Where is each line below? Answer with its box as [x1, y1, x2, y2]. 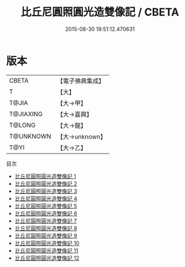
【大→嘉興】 [57, 110, 93, 118]
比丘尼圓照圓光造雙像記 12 [14, 254, 79, 262]
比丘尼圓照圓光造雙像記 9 [14, 232, 77, 239]
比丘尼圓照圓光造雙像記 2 [14, 180, 77, 187]
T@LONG [9, 121, 36, 129]
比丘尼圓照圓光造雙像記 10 [14, 239, 80, 247]
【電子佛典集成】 [57, 77, 105, 85]
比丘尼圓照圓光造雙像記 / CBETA [20, 5, 180, 19]
